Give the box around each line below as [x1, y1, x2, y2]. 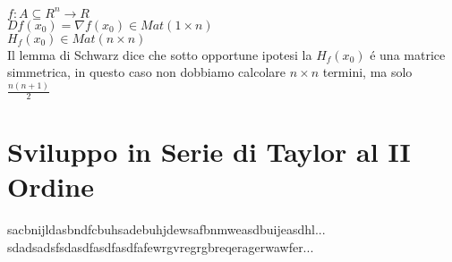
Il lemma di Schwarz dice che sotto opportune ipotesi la [7, 45, 312, 63]
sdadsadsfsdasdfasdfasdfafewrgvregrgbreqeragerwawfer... [7, 237, 314, 256]
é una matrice [370, 45, 446, 63]
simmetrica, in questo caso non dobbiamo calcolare [7, 63, 286, 81]
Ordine [7, 168, 94, 205]
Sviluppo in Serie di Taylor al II [7, 133, 411, 170]
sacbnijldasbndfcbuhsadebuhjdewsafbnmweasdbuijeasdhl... [7, 220, 326, 239]
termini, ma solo [322, 63, 413, 81]
